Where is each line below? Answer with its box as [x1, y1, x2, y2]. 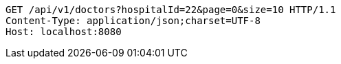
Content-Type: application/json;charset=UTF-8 [5, 15, 261, 26]
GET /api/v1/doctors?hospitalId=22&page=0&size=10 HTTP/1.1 [5, 4, 336, 15]
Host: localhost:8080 [5, 26, 122, 37]
